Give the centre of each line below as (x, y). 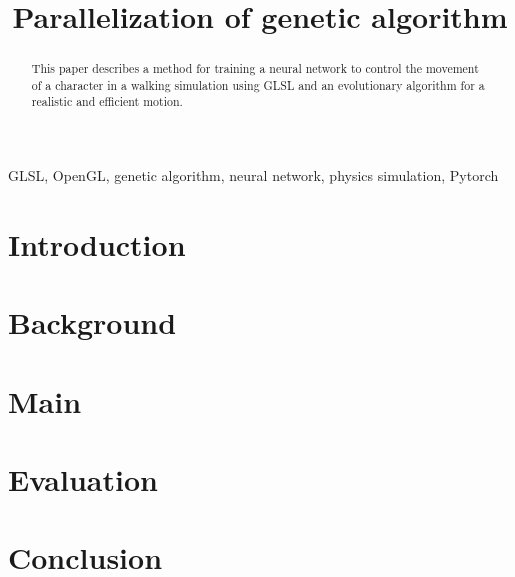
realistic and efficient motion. (107, 101)
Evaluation (83, 479)
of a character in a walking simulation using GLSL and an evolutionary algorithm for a (258, 84)
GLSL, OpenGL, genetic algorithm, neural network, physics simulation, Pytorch (253, 175)
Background (92, 322)
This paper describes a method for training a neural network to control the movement (255, 68)
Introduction (97, 243)
